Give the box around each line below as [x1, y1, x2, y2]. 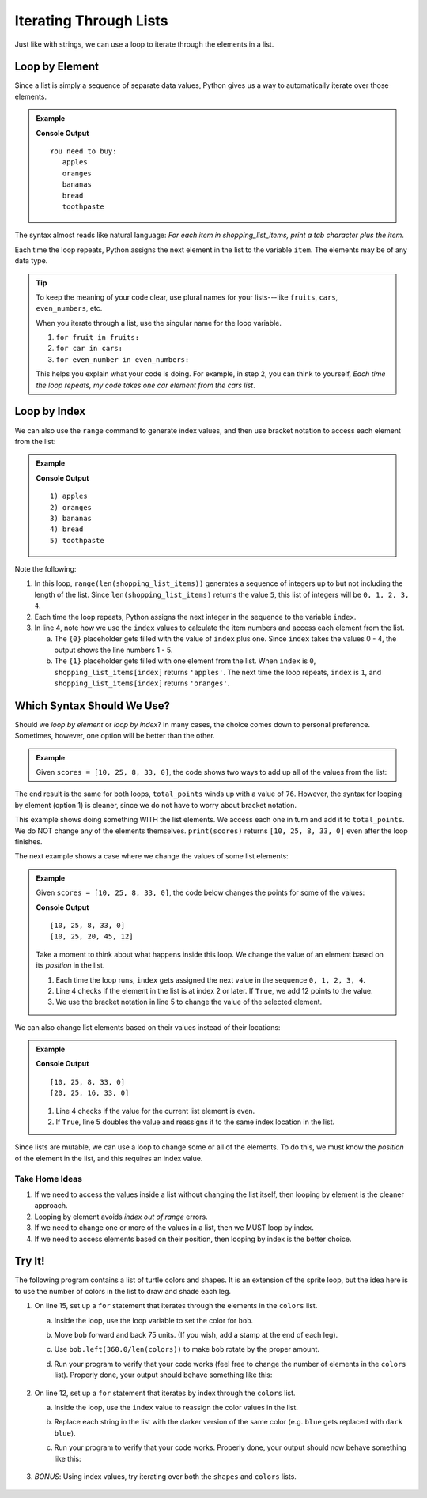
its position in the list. [36, 960, 105, 970]
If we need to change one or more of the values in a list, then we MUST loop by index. [34, 1223, 314, 1232]
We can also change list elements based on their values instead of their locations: [14, 1022, 281, 1032]
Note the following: [14, 564, 77, 574]
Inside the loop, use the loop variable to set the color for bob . [54, 1315, 253, 1325]
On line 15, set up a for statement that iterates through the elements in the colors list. [34, 1301, 318, 1311]
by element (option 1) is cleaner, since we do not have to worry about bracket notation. [14, 800, 297, 809]
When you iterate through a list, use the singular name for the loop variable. [36, 318, 282, 327]
